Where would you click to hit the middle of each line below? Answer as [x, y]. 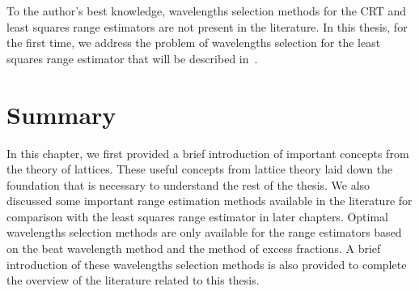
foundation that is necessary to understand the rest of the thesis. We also [188, 184]
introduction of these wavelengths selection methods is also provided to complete [207, 264]
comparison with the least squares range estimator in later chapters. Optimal [198, 216]
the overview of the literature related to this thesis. [133, 280]
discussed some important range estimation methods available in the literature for [209, 201]
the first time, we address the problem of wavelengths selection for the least [194, 43]
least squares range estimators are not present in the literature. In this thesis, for [207, 26]
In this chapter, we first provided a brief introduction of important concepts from [208, 153]
